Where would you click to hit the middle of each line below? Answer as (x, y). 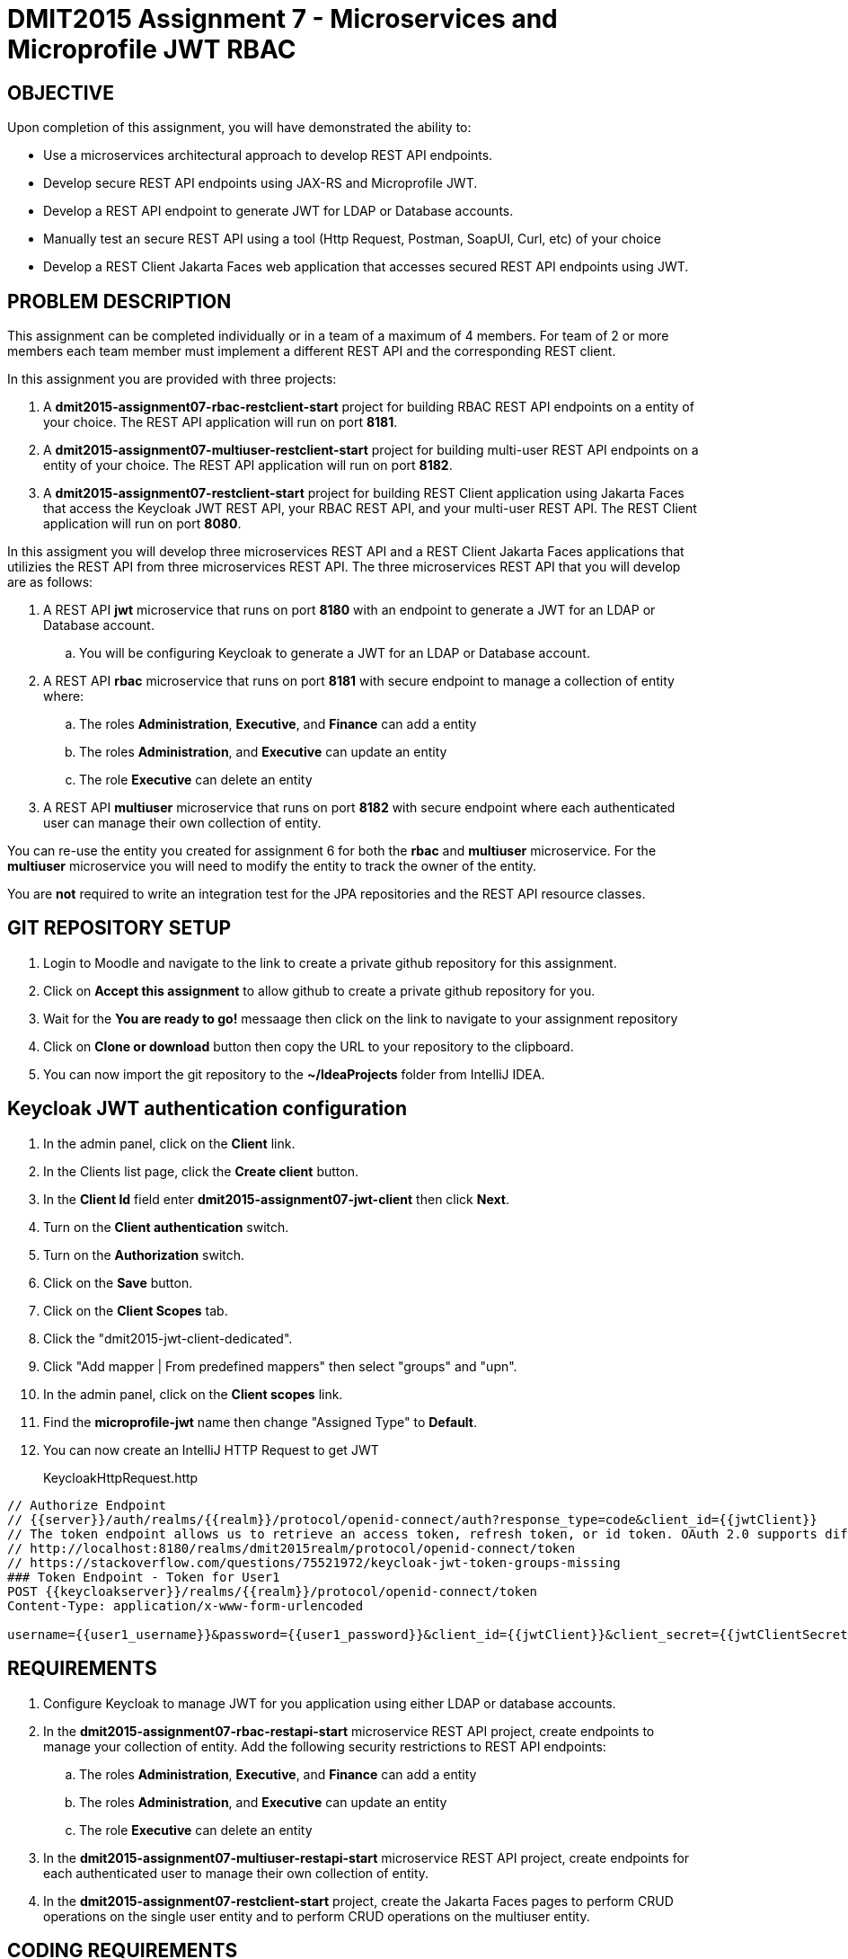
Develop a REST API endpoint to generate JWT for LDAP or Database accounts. (278, 211)
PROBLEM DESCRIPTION (119, 301)
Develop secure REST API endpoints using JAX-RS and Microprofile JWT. (261, 183)
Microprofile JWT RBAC (152, 49)
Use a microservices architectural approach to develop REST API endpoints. (268, 155)
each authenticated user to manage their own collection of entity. (236, 1873)
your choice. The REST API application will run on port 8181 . (221, 422)
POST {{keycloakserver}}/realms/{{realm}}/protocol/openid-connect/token (273, 1591)
